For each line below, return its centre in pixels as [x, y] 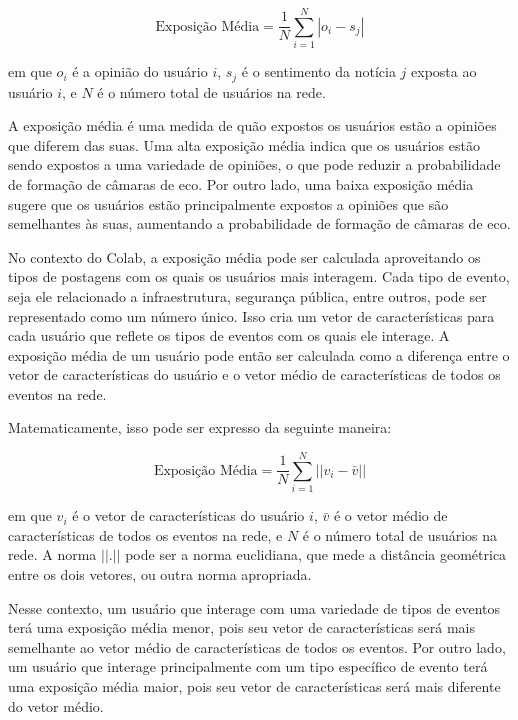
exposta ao [444, 71]
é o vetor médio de [390, 515]
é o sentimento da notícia [318, 71]
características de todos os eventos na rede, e [145, 534]
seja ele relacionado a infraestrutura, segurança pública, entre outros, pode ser [247, 295]
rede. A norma [52, 554]
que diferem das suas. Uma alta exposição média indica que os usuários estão [244, 144]
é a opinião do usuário [140, 71]
